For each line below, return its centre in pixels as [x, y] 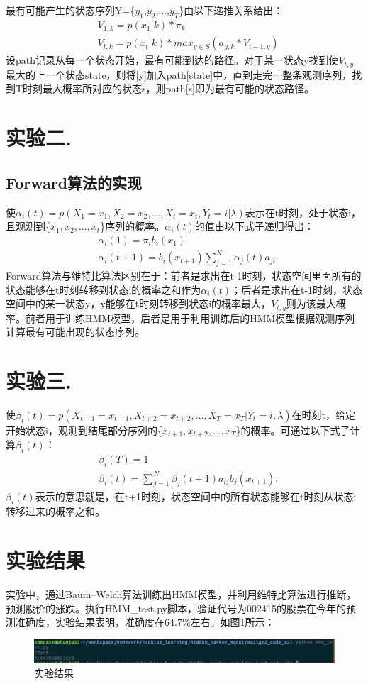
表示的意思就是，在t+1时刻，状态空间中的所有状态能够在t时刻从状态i [196, 496]
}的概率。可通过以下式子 [293, 430]
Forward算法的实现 [74, 182]
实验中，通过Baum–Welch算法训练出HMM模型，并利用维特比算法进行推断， [181, 594]
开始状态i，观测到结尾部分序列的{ [84, 430]
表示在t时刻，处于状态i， [303, 212]
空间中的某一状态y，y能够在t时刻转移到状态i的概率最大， [139, 303]
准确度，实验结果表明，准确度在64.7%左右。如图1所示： [145, 622]
